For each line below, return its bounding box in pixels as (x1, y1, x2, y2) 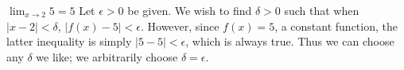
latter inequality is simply (6, 33, 132, 50)
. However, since (140, 17, 219, 34)
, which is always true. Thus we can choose (185, 33, 394, 50)
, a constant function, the (274, 17, 398, 34)
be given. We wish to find (127, 2, 252, 18)
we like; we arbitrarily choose (36, 48, 178, 64)
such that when (284, 2, 359, 18)
